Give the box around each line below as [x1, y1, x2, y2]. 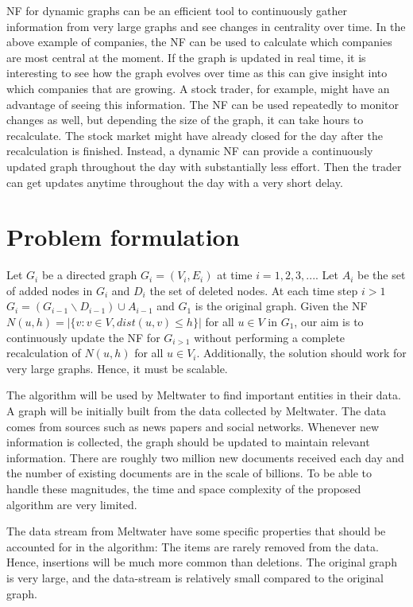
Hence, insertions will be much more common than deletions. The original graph [6, 554, 397, 570]
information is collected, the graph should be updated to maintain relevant [6, 434, 370, 450]
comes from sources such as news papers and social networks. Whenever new [6, 418, 380, 434]
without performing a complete [194, 329, 345, 345]
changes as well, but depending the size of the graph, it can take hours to [6, 111, 364, 128]
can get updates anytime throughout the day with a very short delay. [6, 173, 343, 190]
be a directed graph [41, 267, 137, 283]
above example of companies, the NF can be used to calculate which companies [6, 33, 392, 50]
